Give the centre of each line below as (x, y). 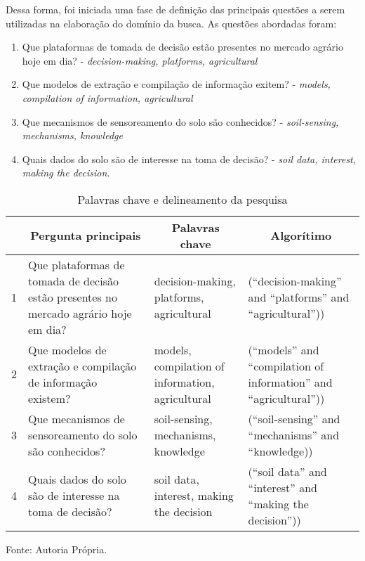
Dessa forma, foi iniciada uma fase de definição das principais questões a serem (175, 9)
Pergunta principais (86, 236)
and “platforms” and (299, 297)
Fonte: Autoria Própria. (57, 549)
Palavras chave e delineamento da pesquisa (182, 199)
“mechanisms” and (294, 434)
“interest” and (283, 487)
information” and (290, 382)
